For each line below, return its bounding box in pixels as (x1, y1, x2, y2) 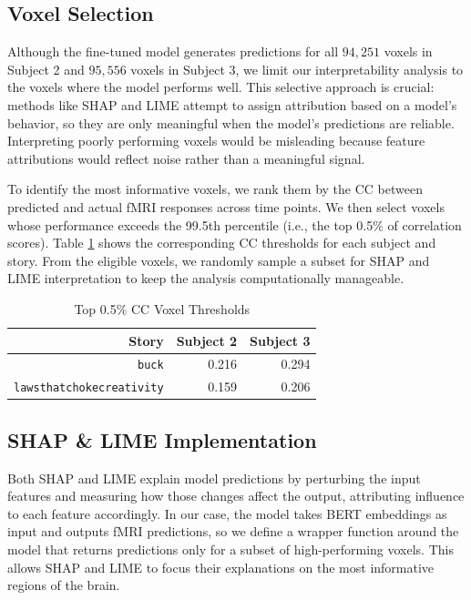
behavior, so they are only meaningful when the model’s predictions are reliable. (7, 113, 455, 132)
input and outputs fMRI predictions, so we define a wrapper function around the (7, 522, 459, 541)
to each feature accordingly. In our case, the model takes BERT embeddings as (7, 503, 447, 523)
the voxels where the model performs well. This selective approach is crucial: (7, 77, 435, 97)
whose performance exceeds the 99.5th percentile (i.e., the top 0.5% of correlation (7, 215, 462, 234)
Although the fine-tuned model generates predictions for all (7, 42, 339, 61)
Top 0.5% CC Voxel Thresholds (74, 299, 251, 318)
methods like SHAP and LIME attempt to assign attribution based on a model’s (7, 95, 457, 114)
